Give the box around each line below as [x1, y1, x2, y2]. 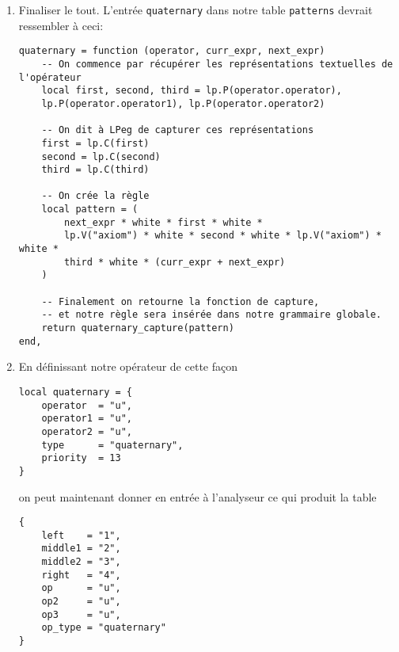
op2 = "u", [41, 596, 121, 608]
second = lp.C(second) [41, 151, 161, 162]
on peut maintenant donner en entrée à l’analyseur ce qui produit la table [18, 488, 377, 505]
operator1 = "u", [41, 413, 132, 425]
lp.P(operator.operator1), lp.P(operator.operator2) [41, 97, 325, 109]
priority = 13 [41, 452, 121, 464]
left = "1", [41, 529, 121, 541]
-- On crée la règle [41, 190, 150, 202]
